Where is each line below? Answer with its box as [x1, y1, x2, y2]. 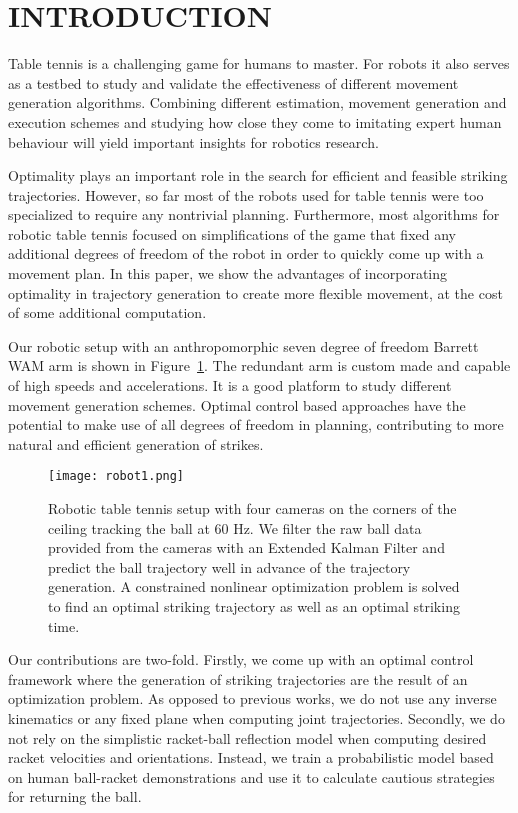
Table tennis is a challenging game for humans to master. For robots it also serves [8, 53, 510, 74]
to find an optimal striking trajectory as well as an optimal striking [48, 596, 460, 617]
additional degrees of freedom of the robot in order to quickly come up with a [8, 243, 484, 264]
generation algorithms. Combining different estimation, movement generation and [8, 92, 507, 113]
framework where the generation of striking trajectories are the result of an [8, 668, 468, 689]
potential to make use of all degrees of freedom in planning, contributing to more [8, 414, 504, 435]
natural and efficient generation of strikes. [8, 433, 264, 454]
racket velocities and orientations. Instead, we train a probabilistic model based [8, 747, 494, 768]
